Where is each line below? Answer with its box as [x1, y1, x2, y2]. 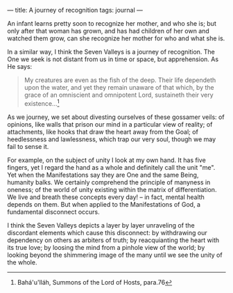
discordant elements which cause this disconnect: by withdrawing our [7, 228, 207, 237]
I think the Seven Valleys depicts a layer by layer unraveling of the [7, 221, 196, 229]
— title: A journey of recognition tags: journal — [7, 6, 144, 14]
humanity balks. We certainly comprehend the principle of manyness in [7, 177, 211, 187]
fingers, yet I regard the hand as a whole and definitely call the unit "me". [7, 163, 216, 171]
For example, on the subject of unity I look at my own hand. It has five [7, 156, 206, 164]
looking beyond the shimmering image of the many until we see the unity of [7, 251, 223, 259]
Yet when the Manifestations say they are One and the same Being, [7, 171, 199, 179]
